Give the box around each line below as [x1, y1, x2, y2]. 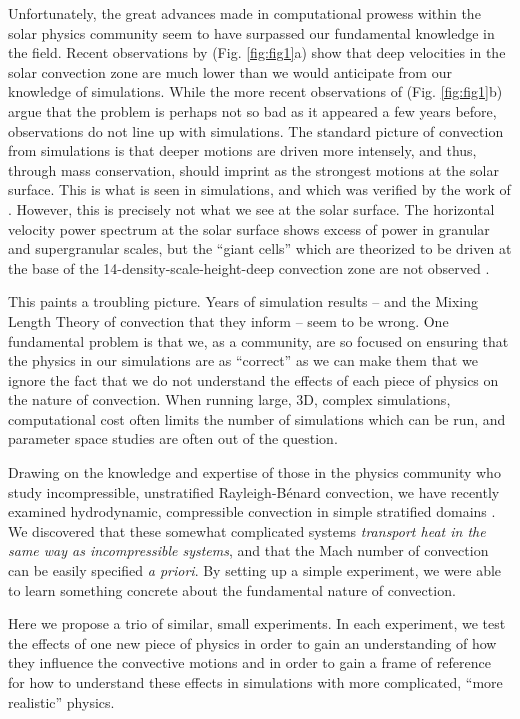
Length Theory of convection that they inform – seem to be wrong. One [8, 310, 449, 331]
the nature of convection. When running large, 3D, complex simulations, [8, 389, 451, 410]
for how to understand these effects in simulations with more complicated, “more [8, 672, 503, 692]
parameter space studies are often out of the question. [8, 428, 338, 449]
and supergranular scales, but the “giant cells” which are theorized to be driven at [8, 238, 512, 259]
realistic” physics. [8, 691, 115, 712]
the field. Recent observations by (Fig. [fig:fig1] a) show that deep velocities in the [8, 42, 506, 63]
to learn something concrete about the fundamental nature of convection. [8, 579, 456, 600]
